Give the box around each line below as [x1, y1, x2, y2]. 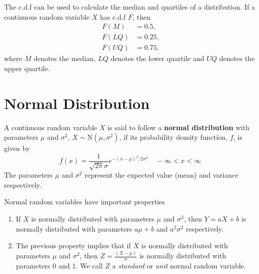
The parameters [4, 170, 53, 180]
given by [4, 143, 30, 153]
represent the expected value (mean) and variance [84, 170, 238, 180]
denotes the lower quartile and [110, 53, 205, 64]
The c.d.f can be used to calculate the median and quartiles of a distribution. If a [4, 2, 255, 12]
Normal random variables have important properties [4, 196, 165, 207]
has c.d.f [100, 11, 126, 22]
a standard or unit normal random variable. [112, 260, 246, 270]
